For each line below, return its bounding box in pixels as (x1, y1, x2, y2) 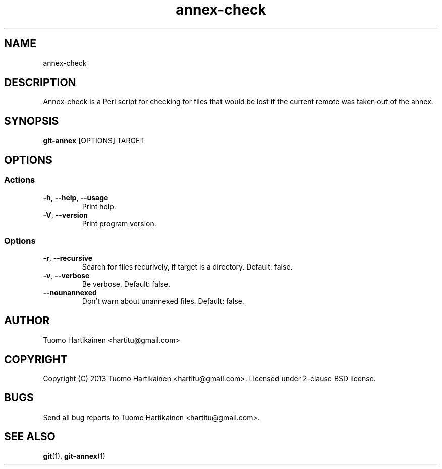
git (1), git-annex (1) (43, 451, 105, 460)
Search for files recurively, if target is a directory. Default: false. (82, 262, 293, 272)
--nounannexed (43, 288, 97, 297)
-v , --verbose (43, 271, 90, 280)
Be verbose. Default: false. (82, 280, 171, 289)
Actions (4, 175, 35, 185)
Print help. (82, 202, 116, 211)
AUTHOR (4, 314, 50, 327)
